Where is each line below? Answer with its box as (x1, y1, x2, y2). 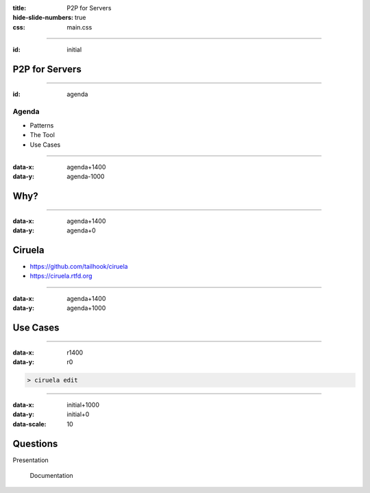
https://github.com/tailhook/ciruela (29, 262, 128, 270)
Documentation (29, 472, 73, 479)
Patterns (29, 121, 54, 130)
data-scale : (12, 420, 47, 428)
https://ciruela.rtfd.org (29, 272, 92, 280)
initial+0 (66, 410, 90, 418)
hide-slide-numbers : (12, 14, 73, 22)
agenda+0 (66, 226, 96, 235)
